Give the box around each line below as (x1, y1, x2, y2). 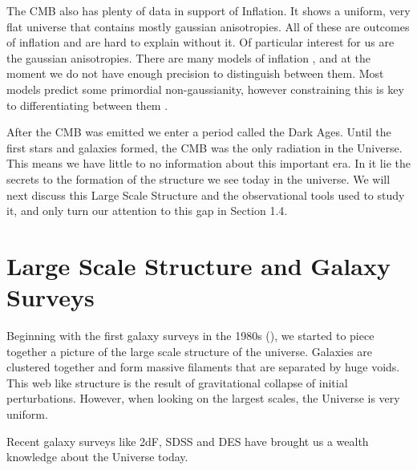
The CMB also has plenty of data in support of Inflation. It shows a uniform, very (6, 2, 411, 18)
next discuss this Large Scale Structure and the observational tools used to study (6, 186, 405, 203)
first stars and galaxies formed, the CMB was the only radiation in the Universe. (6, 139, 403, 156)
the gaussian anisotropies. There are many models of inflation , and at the (6, 49, 370, 66)
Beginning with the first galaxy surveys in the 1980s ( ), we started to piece (6, 327, 374, 344)
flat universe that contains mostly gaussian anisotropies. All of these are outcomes (6, 18, 410, 34)
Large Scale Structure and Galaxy (6, 249, 391, 282)
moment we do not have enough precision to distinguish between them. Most (6, 65, 384, 82)
